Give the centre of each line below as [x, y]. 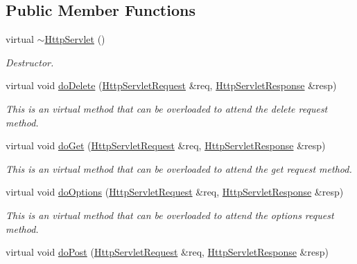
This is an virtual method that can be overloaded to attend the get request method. [179, 168]
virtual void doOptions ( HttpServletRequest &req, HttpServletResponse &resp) [175, 192]
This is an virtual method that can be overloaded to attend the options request [170, 215]
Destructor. [30, 62]
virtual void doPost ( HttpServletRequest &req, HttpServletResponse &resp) [167, 252]
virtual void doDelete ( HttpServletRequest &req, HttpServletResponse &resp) [171, 85]
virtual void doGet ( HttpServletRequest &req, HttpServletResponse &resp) [166, 145]
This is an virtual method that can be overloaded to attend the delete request [167, 108]
